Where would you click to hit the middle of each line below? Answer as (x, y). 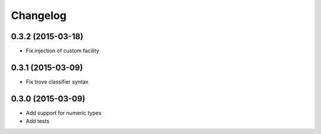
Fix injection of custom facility (62, 51)
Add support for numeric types (64, 113)
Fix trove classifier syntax (57, 82)
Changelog (39, 15)
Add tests (38, 121)
